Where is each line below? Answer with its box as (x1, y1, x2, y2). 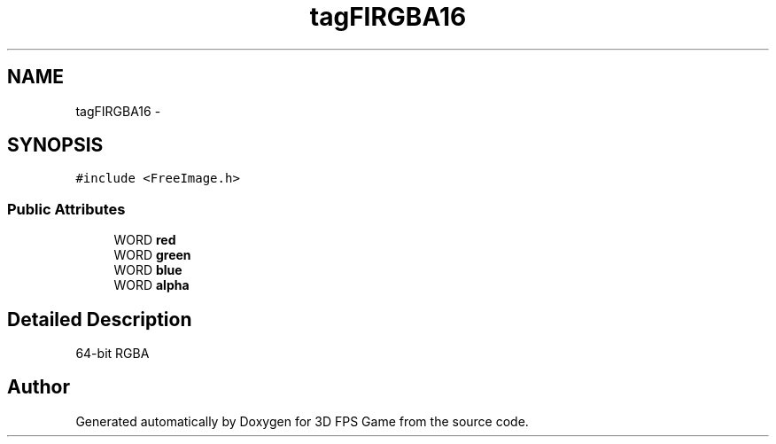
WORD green (113, 247, 191, 263)
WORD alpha (113, 277, 190, 293)
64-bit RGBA (75, 346, 150, 362)
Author (7, 376, 70, 399)
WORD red (113, 232, 176, 248)
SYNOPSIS (7, 134, 104, 157)
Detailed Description (7, 308, 192, 331)
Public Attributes (7, 199, 126, 218)
